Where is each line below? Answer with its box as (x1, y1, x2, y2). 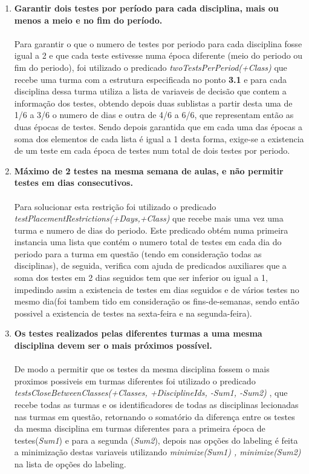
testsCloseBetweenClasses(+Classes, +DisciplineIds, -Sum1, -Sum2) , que (14, 386, 288, 399)
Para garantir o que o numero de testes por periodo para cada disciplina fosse (14, 37, 302, 50)
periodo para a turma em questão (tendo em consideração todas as (14, 247, 262, 260)
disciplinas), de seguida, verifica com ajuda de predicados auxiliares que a (14, 259, 287, 272)
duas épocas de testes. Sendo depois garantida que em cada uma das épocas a (14, 120, 302, 133)
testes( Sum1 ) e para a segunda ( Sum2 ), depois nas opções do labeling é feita (14, 433, 298, 446)
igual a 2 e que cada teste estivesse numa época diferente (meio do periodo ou (14, 49, 303, 62)
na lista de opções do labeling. (14, 457, 126, 470)
